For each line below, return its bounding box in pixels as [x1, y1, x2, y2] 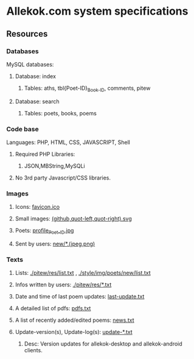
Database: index [15, 72, 57, 80]
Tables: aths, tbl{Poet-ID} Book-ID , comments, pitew [24, 84, 151, 93]
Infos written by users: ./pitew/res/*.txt [15, 281, 112, 288]
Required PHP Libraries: [15, 150, 75, 158]
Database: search [15, 98, 60, 105]
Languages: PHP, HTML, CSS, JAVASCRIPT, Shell [6, 139, 131, 146]
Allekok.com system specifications [6, 4, 189, 18]
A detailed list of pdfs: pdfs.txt [15, 305, 91, 312]
